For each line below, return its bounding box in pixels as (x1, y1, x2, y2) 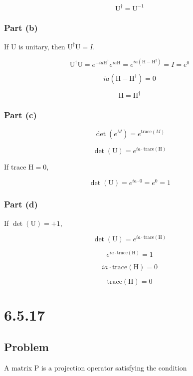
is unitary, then (18, 41, 65, 51)
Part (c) (4, 109, 37, 121)
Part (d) (4, 198, 38, 210)
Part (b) (4, 21, 38, 34)
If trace (4, 161, 26, 172)
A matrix (4, 362, 32, 373)
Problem (4, 339, 49, 355)
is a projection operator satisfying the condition (41, 362, 187, 373)
